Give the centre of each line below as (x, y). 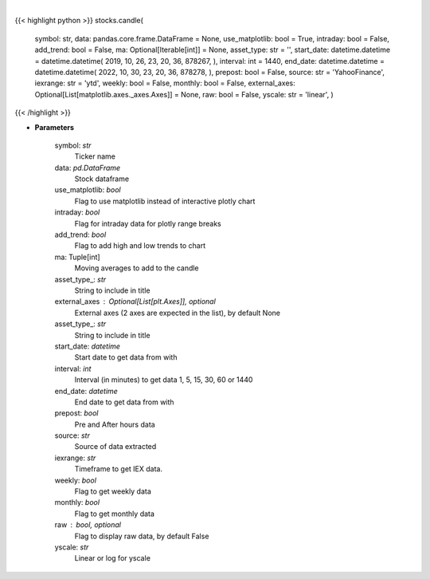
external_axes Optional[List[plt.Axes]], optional (135, 301)
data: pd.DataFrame (88, 167)
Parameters (55, 127)
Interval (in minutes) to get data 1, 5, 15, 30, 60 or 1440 (164, 380)
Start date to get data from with (126, 357)
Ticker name (95, 156)
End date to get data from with (124, 402)
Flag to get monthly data (115, 514)
